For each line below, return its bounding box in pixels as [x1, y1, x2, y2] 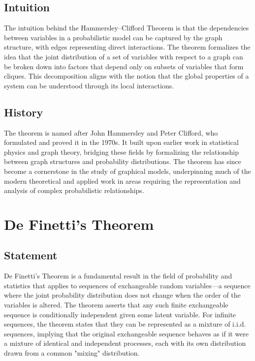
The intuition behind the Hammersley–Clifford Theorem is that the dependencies [4, 23, 249, 33]
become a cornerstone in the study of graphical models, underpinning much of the [4, 166, 251, 176]
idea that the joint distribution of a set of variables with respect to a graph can [4, 51, 243, 61]
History [4, 104, 43, 119]
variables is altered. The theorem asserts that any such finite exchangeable [4, 300, 228, 310]
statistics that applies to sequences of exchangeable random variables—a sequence [4, 280, 251, 290]
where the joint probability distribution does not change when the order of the [4, 290, 241, 300]
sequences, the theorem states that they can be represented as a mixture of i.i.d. [4, 319, 246, 329]
